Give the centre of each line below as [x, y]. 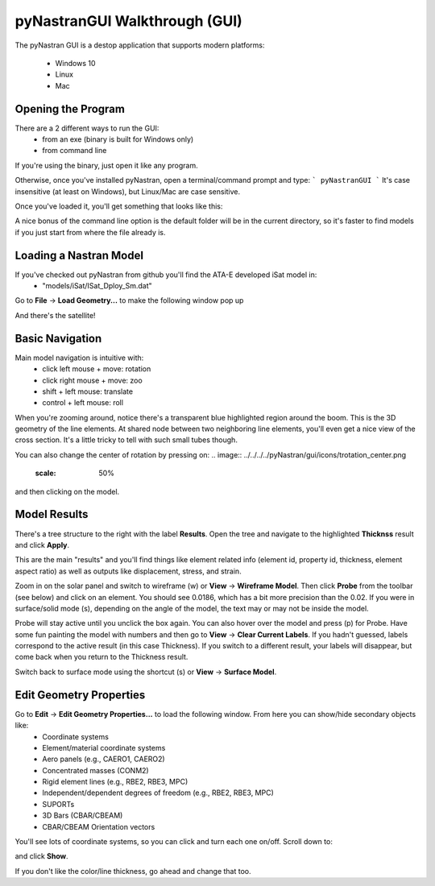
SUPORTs [58, 804]
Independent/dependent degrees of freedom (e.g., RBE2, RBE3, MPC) [158, 793]
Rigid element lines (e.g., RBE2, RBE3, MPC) [115, 782]
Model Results [52, 514]
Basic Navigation [58, 338]
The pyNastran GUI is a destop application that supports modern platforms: [140, 45]
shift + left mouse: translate [87, 391]
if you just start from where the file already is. [90, 232]
